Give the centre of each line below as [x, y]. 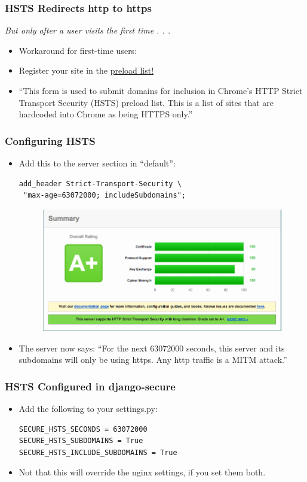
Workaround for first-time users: [78, 50]
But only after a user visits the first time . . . [88, 30]
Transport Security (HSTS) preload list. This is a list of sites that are [146, 102]
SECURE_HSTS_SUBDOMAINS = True [81, 441]
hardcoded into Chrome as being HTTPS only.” [106, 114]
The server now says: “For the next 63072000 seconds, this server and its [152, 348]
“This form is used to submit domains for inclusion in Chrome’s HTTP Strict [161, 90]
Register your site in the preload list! [86, 70]
